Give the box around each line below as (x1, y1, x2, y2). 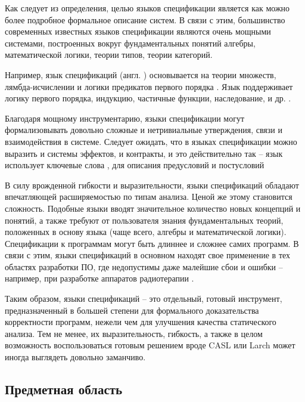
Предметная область (5, 380, 123, 398)
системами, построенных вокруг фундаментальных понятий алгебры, (5, 36, 256, 49)
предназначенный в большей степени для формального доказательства (5, 304, 259, 316)
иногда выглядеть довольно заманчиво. (5, 351, 146, 363)
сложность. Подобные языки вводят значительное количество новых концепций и (5, 202, 301, 214)
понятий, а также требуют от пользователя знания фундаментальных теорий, (5, 214, 284, 226)
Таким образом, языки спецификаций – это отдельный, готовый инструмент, (5, 292, 282, 305)
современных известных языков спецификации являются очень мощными (5, 25, 271, 38)
